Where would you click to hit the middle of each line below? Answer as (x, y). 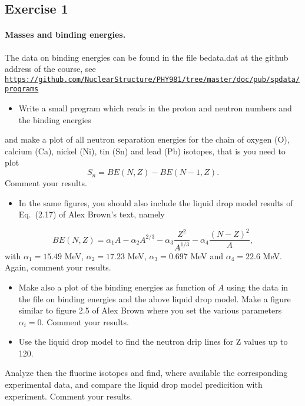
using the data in (257, 287)
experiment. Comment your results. (69, 396)
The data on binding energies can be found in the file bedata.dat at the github (147, 57)
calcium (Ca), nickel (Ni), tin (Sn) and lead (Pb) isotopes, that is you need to (145, 151)
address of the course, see (50, 69)
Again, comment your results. (58, 267)
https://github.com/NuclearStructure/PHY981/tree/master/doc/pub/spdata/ (152, 79)
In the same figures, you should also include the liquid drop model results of (156, 202)
